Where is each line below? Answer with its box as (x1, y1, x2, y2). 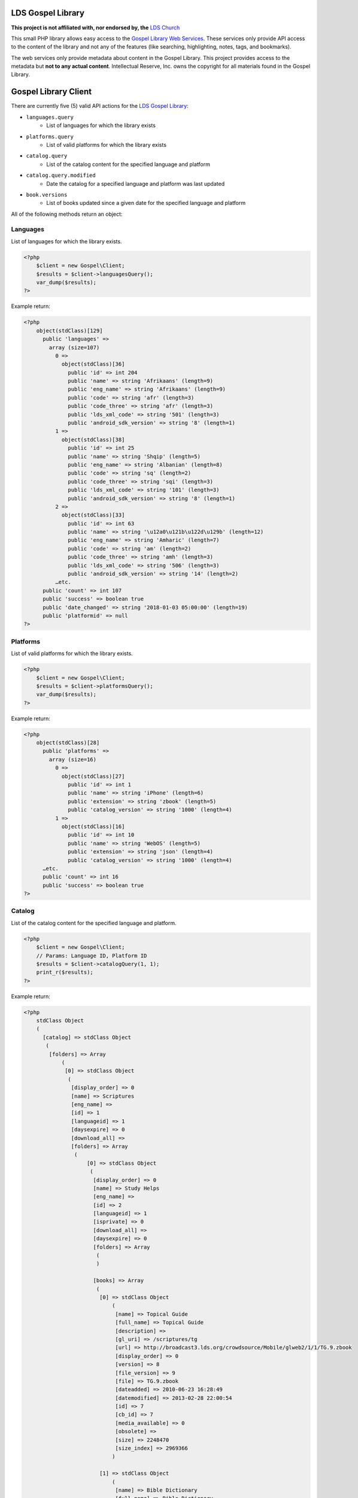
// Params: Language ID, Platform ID (36, 952, 147, 959)
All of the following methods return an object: (11, 210, 123, 218)
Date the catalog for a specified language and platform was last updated (46, 180, 224, 187)
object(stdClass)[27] (61, 773, 125, 780)
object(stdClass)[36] (61, 361, 125, 368)
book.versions (26, 191, 68, 198)
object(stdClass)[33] (61, 512, 125, 518)
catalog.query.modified (26, 172, 96, 179)
